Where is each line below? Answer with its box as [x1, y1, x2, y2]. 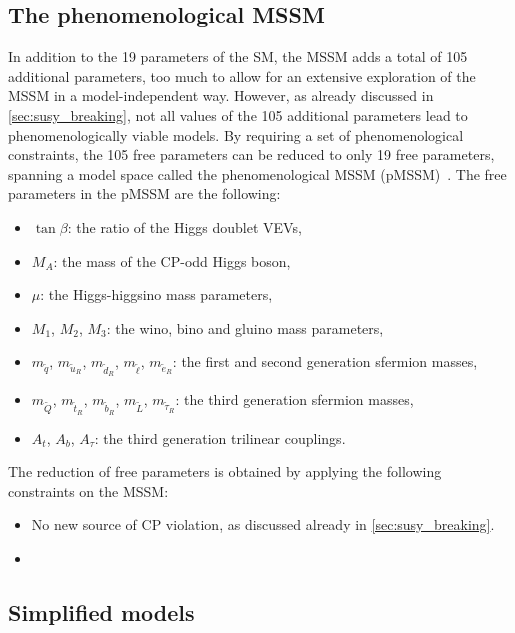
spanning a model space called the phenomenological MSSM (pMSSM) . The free [8, 163, 507, 184]
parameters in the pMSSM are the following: [8, 183, 281, 204]
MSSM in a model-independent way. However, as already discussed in [8, 85, 434, 106]
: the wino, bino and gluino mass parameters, [106, 317, 384, 338]
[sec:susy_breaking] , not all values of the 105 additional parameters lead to [8, 104, 468, 125]
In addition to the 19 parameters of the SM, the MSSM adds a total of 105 [8, 46, 468, 67]
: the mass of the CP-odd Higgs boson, [53, 250, 291, 271]
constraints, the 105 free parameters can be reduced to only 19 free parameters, [8, 144, 495, 165]
